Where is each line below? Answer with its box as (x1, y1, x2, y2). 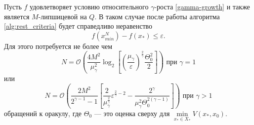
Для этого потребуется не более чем (4, 41, 113, 51)
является (4, 11, 30, 21)
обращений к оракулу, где (4, 108, 82, 118)
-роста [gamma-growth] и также (154, 1, 250, 11)
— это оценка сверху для (94, 108, 170, 118)
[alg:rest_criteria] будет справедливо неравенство (4, 21, 153, 31)
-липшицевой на (38, 11, 87, 21)
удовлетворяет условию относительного (30, 1, 149, 11)
